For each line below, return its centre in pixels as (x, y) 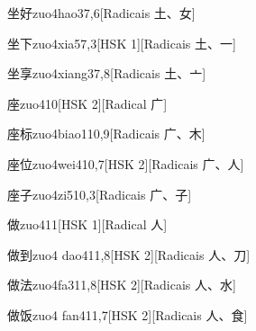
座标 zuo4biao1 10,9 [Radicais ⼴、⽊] (106, 134)
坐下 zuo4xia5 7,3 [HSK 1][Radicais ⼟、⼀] (122, 43)
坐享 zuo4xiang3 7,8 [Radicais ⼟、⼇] (107, 73)
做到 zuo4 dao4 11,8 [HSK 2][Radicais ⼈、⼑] (129, 254)
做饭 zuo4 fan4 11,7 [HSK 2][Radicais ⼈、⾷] (128, 314)
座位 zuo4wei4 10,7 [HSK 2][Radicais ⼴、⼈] (126, 163)
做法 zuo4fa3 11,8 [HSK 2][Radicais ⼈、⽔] (122, 285)
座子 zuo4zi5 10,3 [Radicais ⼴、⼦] (100, 194)
